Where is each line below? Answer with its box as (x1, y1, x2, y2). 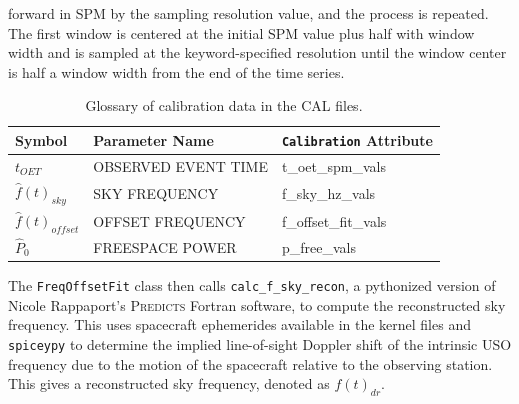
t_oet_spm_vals (281, 155, 386, 176)
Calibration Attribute (281, 129, 433, 150)
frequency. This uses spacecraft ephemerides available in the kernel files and (8, 314, 471, 335)
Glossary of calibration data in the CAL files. (85, 95, 363, 116)
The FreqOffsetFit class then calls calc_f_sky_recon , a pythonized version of (8, 275, 496, 296)
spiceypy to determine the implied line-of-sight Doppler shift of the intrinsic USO (8, 333, 512, 354)
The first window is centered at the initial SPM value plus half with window (8, 22, 475, 43)
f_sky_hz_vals (281, 182, 376, 203)
